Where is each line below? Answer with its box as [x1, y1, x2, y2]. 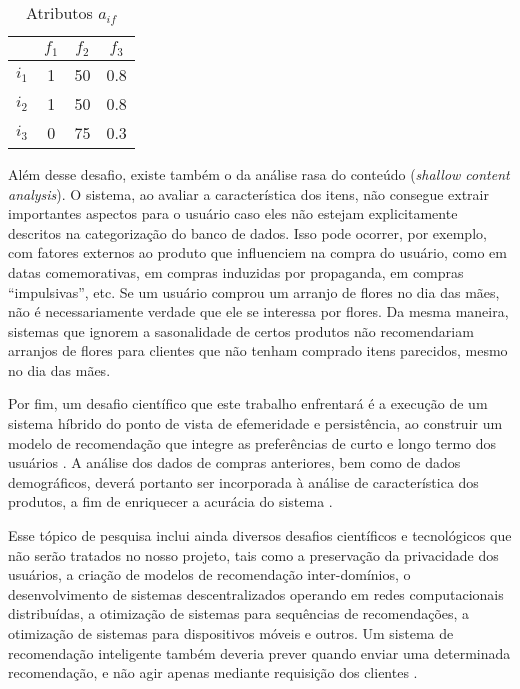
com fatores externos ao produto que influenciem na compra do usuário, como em [8, 242, 507, 263]
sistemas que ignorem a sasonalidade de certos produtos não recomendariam [8, 320, 474, 341]
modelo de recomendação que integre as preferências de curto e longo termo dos [8, 432, 497, 453]
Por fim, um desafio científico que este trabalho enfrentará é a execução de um [8, 393, 488, 414]
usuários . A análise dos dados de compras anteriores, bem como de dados [8, 452, 461, 473]
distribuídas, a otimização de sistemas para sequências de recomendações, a [8, 603, 470, 624]
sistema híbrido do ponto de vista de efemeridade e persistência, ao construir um [8, 413, 503, 434]
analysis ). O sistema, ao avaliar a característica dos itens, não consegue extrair [8, 183, 489, 204]
